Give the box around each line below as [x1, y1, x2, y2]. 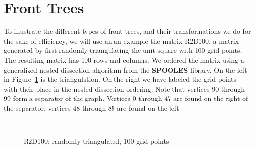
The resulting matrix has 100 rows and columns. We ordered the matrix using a [4, 54, 244, 65]
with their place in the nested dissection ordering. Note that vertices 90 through [4, 83, 245, 94]
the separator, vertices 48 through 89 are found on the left [4, 102, 179, 113]
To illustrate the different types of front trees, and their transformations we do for [4, 26, 251, 36]
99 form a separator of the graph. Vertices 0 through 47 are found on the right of [4, 93, 248, 103]
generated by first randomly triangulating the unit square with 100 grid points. [4, 45, 242, 55]
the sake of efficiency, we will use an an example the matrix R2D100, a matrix [4, 35, 239, 46]
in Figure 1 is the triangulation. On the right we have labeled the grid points [4, 74, 237, 84]
